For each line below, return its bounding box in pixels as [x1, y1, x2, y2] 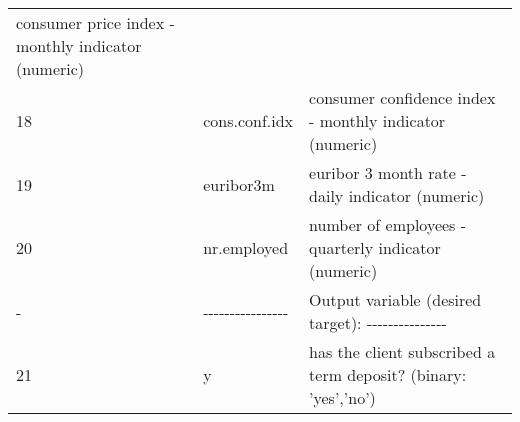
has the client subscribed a [309, 340, 496, 363]
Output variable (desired [309, 288, 482, 311]
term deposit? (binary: [309, 363, 467, 386]
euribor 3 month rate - [309, 161, 467, 184]
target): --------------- [309, 311, 447, 334]
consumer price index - [16, 11, 175, 34]
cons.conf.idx [203, 109, 294, 132]
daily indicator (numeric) [309, 184, 485, 207]
